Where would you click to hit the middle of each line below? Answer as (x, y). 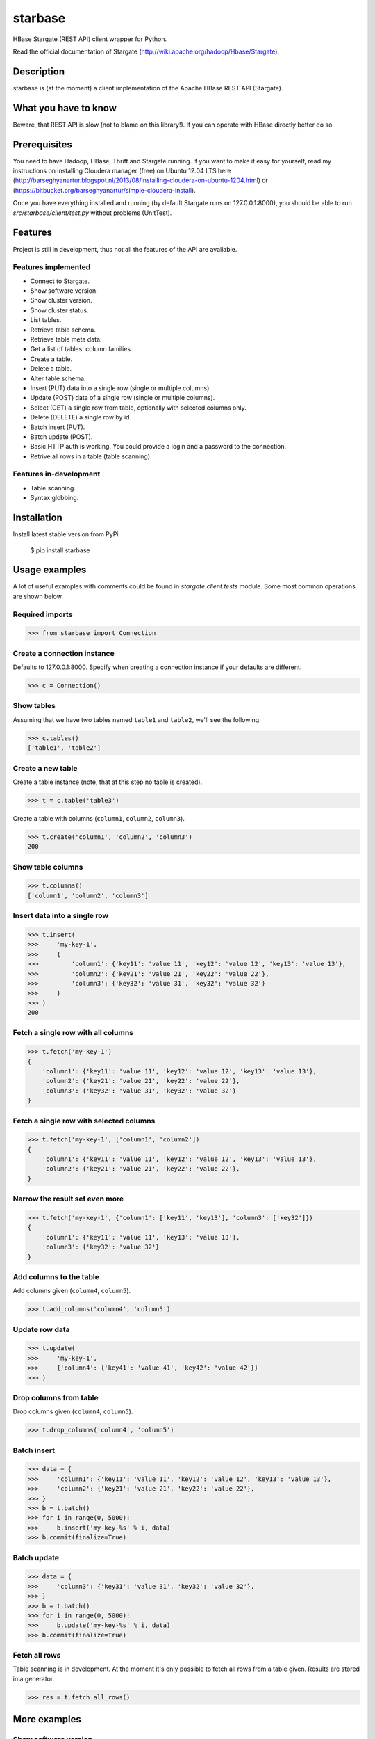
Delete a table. (51, 369)
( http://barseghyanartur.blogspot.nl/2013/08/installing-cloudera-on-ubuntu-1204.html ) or (141, 180)
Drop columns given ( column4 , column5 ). (73, 1411)
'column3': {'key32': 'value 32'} (101, 1247)
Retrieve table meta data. (66, 339)
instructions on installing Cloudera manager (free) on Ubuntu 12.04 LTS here (122, 171)
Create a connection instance (64, 653)
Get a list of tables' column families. (81, 349)
